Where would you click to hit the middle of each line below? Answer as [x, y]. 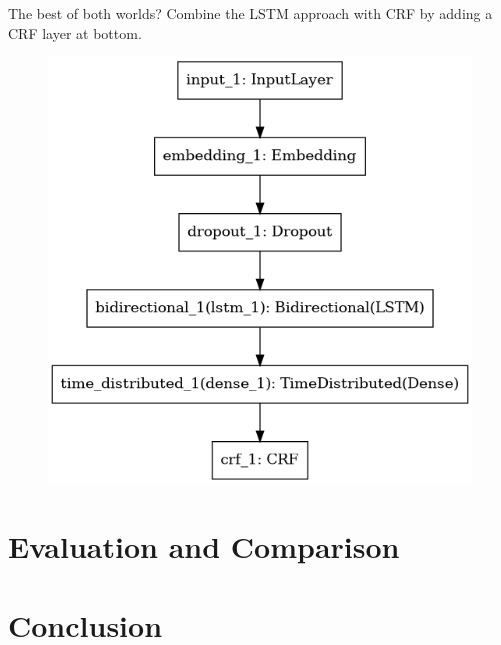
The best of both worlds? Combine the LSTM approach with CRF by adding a [250, 13]
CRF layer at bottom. [75, 32]
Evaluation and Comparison [204, 546]
